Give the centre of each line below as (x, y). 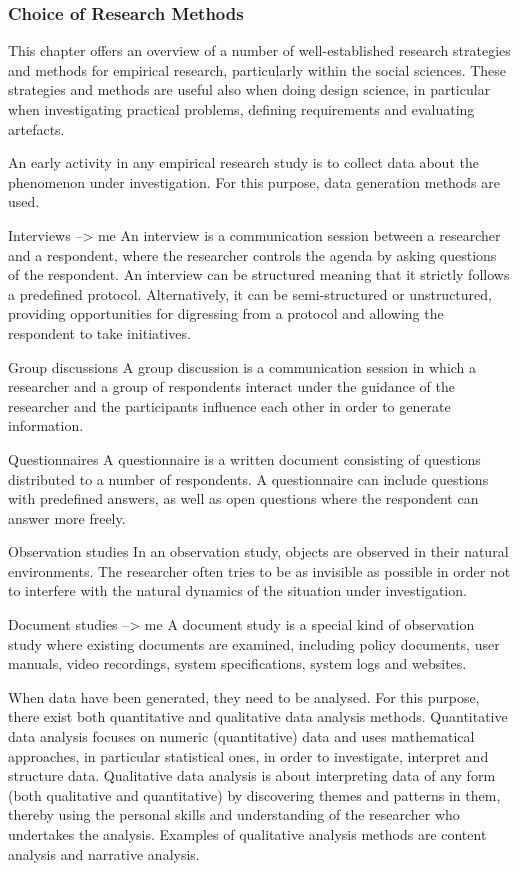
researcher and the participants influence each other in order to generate (229, 405)
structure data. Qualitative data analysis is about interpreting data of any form (252, 775)
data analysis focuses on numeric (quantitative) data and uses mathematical (241, 736)
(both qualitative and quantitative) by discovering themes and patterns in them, (254, 794)
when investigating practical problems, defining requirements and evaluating (241, 109)
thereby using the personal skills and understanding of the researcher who (234, 814)
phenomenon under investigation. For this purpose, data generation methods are (254, 181)
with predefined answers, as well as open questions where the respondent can (243, 498)
